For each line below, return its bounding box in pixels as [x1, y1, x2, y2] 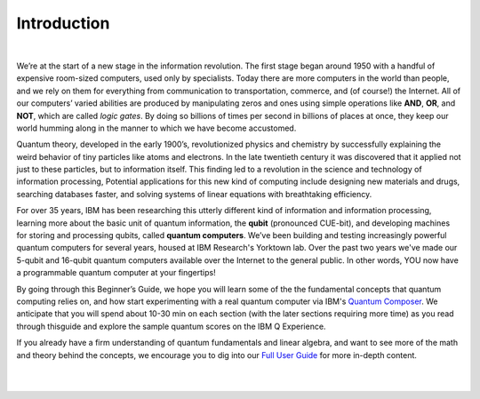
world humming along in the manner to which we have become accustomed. [16, 123, 297, 133]
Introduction [16, 13, 110, 33]
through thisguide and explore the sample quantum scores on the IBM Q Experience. [16, 321, 326, 331]
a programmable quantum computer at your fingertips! [16, 267, 217, 278]
